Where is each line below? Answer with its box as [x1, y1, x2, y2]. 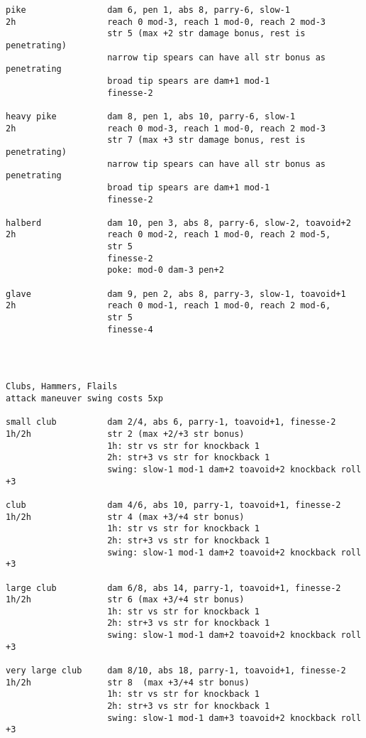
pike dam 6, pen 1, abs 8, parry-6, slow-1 [6, 5, 290, 15]
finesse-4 [107, 324, 153, 335]
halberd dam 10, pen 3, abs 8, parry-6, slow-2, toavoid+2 [6, 217, 351, 228]
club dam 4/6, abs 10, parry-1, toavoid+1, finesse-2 [6, 499, 341, 510]
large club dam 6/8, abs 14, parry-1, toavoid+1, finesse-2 [6, 582, 341, 593]
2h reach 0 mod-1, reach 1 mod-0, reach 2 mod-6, [6, 300, 331, 311]
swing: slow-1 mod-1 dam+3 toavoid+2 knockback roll [107, 712, 362, 723]
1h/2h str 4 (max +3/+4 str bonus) [6, 511, 245, 522]
